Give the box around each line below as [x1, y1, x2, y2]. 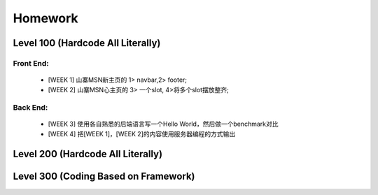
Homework [13, 10, 78, 26]
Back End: [13, 103, 48, 113]
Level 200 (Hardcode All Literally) [13, 147, 163, 160]
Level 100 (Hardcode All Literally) [13, 37, 161, 49]
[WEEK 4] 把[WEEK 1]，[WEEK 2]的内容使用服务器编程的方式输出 [48, 129, 236, 138]
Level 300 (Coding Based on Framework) [13, 170, 195, 182]
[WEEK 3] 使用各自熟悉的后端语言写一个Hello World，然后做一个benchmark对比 [48, 120, 279, 129]
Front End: [13, 58, 49, 68]
